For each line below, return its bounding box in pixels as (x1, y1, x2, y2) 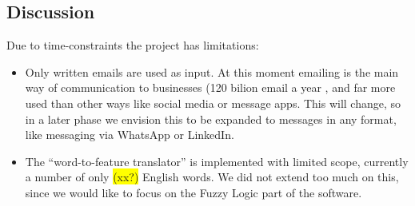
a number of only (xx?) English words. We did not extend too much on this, (25, 168, 399, 185)
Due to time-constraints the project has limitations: (6, 37, 259, 53)
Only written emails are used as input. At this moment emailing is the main (25, 63, 399, 80)
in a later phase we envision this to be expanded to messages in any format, (25, 110, 397, 127)
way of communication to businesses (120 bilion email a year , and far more (25, 79, 396, 96)
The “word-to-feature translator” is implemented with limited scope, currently (25, 153, 409, 169)
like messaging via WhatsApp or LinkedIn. (25, 126, 234, 143)
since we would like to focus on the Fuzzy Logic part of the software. (25, 184, 362, 200)
